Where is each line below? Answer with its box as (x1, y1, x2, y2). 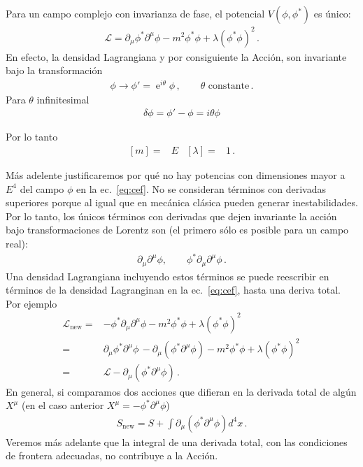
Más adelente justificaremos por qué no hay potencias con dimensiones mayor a (6, 168, 346, 182)
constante (208, 80, 250, 91)
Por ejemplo (6, 296, 57, 310)
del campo (20, 181, 64, 196)
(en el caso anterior (21, 398, 104, 412)
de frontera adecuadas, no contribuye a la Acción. (6, 448, 218, 463)
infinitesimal (36, 92, 90, 106)
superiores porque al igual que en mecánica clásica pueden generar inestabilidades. (6, 195, 358, 210)
